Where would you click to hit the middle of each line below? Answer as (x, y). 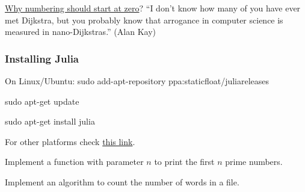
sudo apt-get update (42, 101)
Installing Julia (42, 58)
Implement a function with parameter (74, 162)
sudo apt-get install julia (50, 121)
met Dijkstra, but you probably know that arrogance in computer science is (144, 20)
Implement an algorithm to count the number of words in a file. (122, 181)
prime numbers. (254, 162)
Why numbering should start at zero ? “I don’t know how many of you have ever (153, 8)
